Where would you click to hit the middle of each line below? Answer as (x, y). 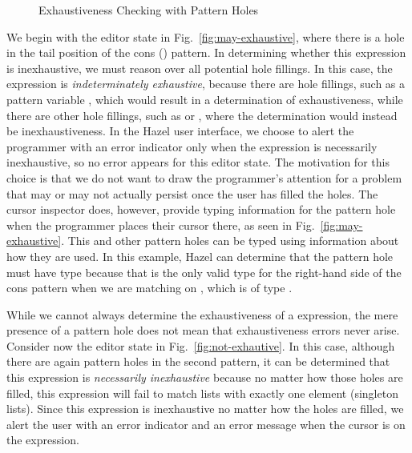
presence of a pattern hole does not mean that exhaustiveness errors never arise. (203, 330)
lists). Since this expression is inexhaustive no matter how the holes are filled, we (205, 409)
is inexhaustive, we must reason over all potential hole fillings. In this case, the (200, 68)
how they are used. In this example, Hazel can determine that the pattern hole (200, 256)
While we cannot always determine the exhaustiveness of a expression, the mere (202, 314)
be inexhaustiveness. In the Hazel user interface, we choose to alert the (180, 131)
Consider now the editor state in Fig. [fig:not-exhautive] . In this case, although (201, 345)
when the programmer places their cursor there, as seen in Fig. (161, 224)
